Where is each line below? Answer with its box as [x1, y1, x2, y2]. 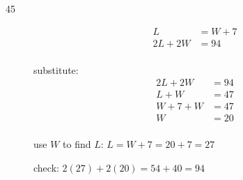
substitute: [33, 62, 79, 77]
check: [33, 160, 59, 175]
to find [63, 137, 91, 151]
